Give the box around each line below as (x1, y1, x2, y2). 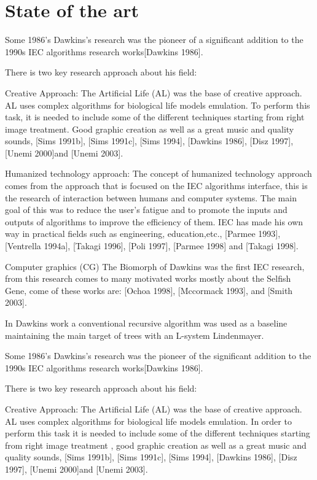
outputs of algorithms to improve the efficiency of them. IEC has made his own (5, 215, 303, 228)
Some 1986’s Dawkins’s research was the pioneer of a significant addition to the (5, 33, 303, 46)
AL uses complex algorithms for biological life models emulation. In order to (5, 414, 292, 427)
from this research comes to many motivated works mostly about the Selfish (5, 272, 291, 285)
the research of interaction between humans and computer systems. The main (5, 191, 297, 204)
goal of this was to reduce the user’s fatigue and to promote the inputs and (5, 203, 288, 216)
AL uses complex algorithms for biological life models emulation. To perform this (5, 98, 310, 111)
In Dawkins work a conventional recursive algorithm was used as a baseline (5, 317, 288, 329)
